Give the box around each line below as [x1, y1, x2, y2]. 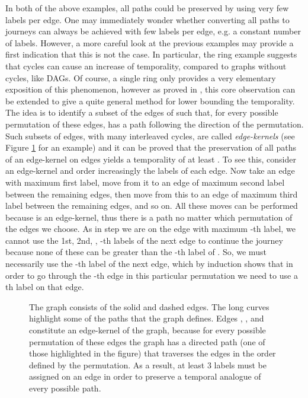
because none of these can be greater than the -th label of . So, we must [5, 246, 267, 258]
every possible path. [29, 382, 101, 394]
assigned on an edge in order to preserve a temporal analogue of [29, 370, 261, 383]
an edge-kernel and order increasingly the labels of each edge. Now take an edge [5, 164, 295, 177]
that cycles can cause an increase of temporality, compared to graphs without [5, 59, 287, 72]
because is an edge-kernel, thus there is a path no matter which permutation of [5, 211, 293, 223]
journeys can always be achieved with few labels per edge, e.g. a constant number [5, 25, 301, 37]
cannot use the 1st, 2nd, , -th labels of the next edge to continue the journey [5, 234, 283, 246]
